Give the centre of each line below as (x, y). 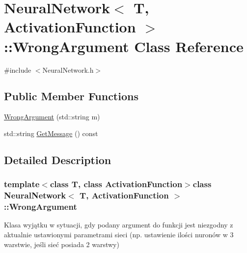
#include (18, 70)
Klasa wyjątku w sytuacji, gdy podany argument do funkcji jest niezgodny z (119, 225)
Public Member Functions (71, 96)
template (22, 184)
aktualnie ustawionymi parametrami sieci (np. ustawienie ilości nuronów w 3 (119, 234)
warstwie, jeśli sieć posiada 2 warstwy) (62, 244)
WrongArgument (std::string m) (52, 117)
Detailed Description (58, 159)
